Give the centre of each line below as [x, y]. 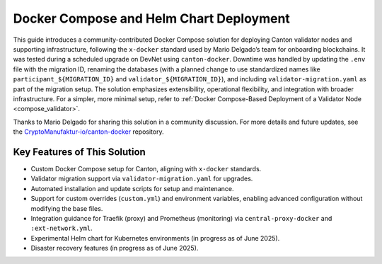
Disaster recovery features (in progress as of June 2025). [115, 248]
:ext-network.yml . [62, 228]
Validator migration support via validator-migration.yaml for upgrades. [142, 179]
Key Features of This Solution [80, 152]
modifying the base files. [67, 208]
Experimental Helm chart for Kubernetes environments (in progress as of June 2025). [155, 238]
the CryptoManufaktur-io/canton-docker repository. [88, 132]
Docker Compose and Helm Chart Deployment [151, 18]
